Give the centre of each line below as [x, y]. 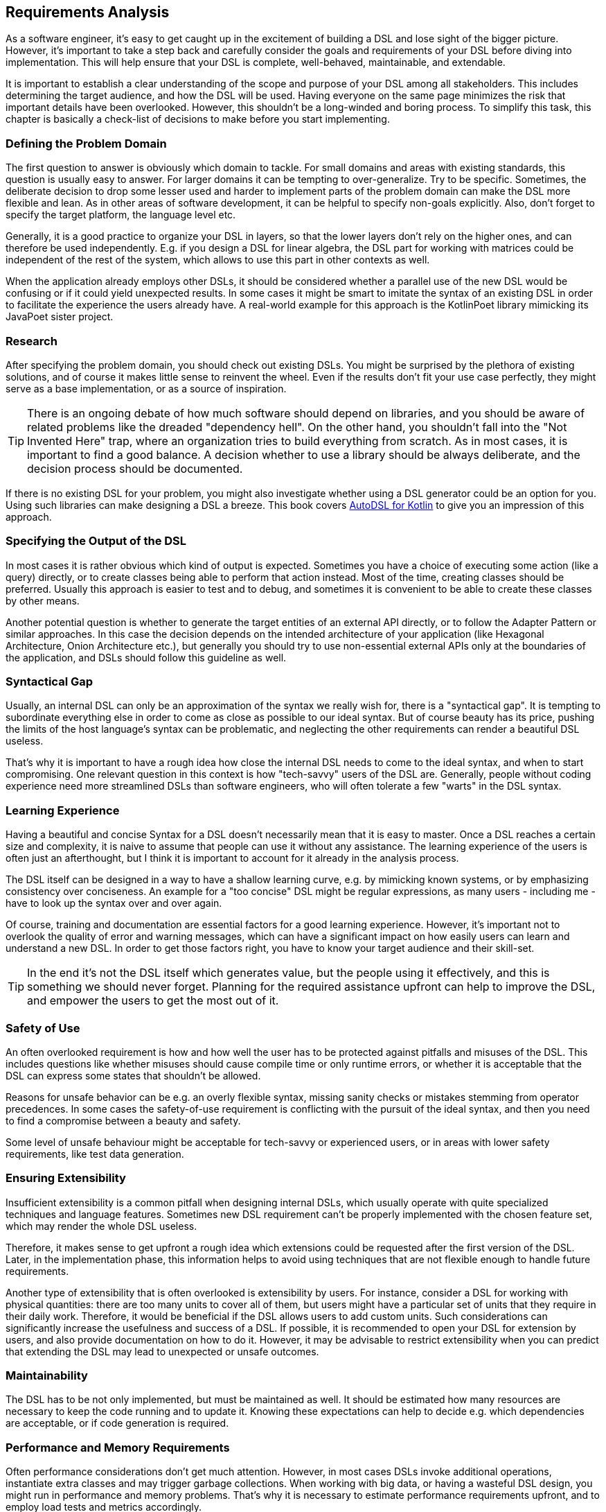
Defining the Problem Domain [86, 143]
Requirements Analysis [88, 12]
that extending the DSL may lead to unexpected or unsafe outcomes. [162, 1351]
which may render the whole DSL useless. [101, 1226]
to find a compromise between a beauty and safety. [123, 1120]
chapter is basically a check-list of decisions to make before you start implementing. [198, 119]
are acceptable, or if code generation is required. [117, 1423]
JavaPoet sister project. [60, 317]
